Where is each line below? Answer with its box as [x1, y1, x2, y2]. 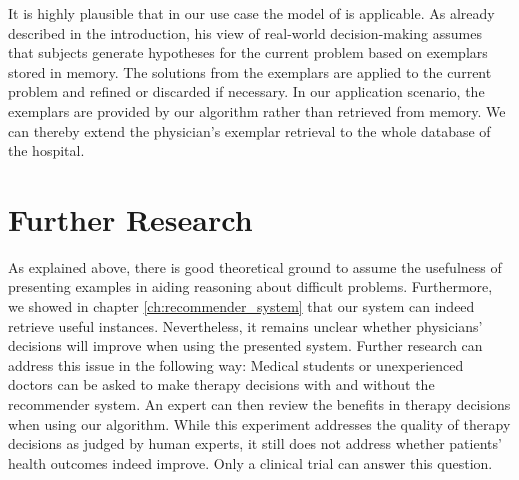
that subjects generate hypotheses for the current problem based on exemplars [8, 42, 488, 63]
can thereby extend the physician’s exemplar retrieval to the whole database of [8, 120, 491, 141]
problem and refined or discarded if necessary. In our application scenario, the [8, 81, 485, 102]
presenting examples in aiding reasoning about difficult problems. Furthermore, [8, 276, 493, 297]
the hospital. [8, 140, 85, 161]
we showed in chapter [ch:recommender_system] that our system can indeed [8, 296, 475, 317]
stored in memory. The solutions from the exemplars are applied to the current [8, 61, 492, 82]
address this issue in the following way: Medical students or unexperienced [8, 354, 464, 375]
